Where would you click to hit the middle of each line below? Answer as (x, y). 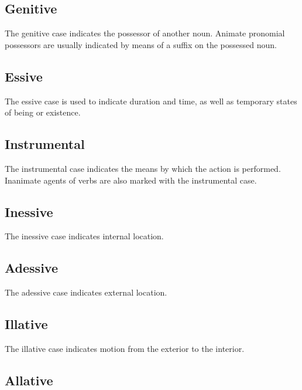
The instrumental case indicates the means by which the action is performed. (143, 168)
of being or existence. (43, 112)
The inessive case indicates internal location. (84, 236)
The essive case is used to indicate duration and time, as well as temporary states (151, 101)
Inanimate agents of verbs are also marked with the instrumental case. (131, 180)
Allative (29, 380)
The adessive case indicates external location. (86, 292)
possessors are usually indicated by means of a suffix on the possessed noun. (141, 44)
